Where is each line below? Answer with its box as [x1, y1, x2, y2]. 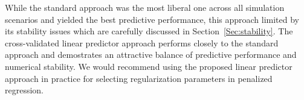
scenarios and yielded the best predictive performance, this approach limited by [5, 13, 300, 25]
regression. [5, 84, 44, 96]
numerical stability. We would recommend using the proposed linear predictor [5, 60, 293, 72]
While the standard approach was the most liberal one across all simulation [5, 1, 285, 13]
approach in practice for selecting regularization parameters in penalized [5, 72, 273, 84]
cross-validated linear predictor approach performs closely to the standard [5, 36, 279, 49]
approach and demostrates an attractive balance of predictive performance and [5, 48, 297, 61]
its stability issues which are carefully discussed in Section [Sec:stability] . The [5, 25, 293, 37]
